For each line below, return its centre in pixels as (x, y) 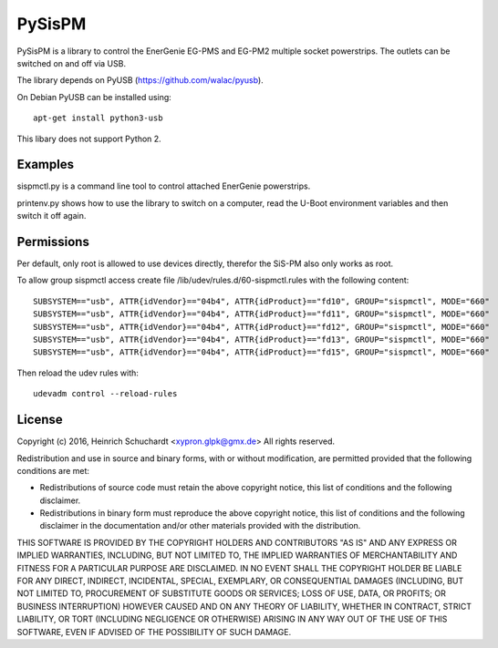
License (40, 420)
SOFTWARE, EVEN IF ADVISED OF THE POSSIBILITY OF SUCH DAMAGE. (154, 632)
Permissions (53, 242)
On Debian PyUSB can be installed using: (94, 97)
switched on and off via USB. (72, 63)
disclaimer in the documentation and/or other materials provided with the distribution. (200, 526)
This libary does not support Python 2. (89, 139)
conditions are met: (53, 470)
